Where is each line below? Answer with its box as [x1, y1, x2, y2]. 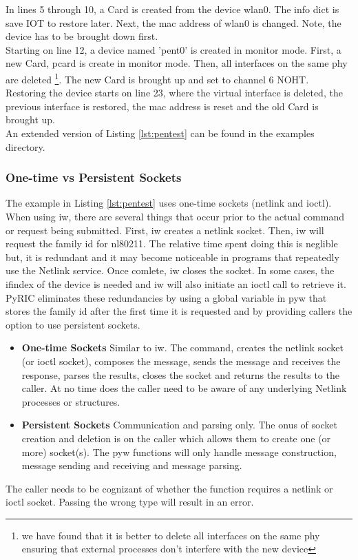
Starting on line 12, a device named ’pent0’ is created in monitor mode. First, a [6, 42, 341, 56]
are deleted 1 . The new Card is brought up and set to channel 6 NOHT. [6, 70, 309, 86]
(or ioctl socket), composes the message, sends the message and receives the [21, 353, 341, 368]
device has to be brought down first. [6, 29, 158, 43]
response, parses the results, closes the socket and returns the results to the [21, 367, 339, 382]
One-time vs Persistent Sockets [6, 169, 182, 186]
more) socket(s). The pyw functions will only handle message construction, [21, 444, 337, 459]
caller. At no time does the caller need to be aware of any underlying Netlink [21, 381, 347, 395]
